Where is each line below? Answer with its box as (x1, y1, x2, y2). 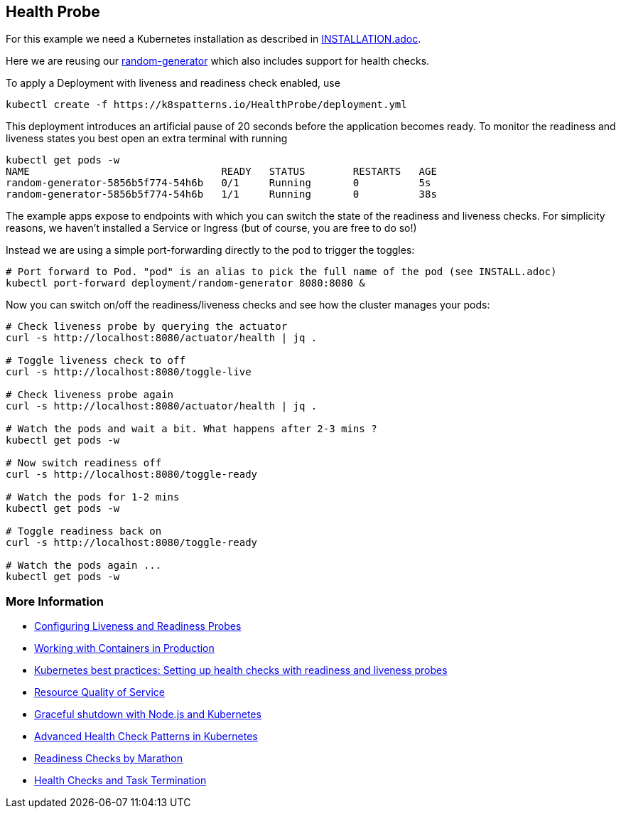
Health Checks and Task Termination (34, 774, 207, 787)
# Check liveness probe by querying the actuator (6, 321, 288, 333)
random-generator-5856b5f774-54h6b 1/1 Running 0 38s (6, 188, 437, 200)
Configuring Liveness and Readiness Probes (34, 620, 242, 633)
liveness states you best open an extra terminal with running (6, 132, 288, 145)
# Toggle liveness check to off (6, 355, 185, 367)
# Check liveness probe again (6, 389, 174, 401)
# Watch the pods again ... (6, 559, 162, 572)
